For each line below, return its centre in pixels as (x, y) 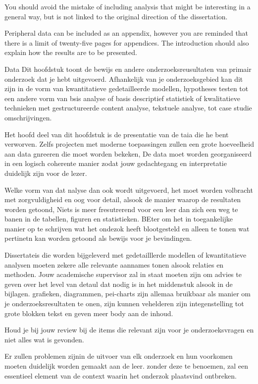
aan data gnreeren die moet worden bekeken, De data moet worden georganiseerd (128, 153)
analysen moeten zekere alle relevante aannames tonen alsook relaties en (114, 264)
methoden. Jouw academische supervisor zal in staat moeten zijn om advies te (123, 274)
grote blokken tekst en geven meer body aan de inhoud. (89, 313)
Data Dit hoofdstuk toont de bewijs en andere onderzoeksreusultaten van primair (128, 69)
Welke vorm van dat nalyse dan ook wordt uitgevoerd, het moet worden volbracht (129, 190)
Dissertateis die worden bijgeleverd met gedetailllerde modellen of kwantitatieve (126, 255)
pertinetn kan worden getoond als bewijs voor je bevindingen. (98, 238)
